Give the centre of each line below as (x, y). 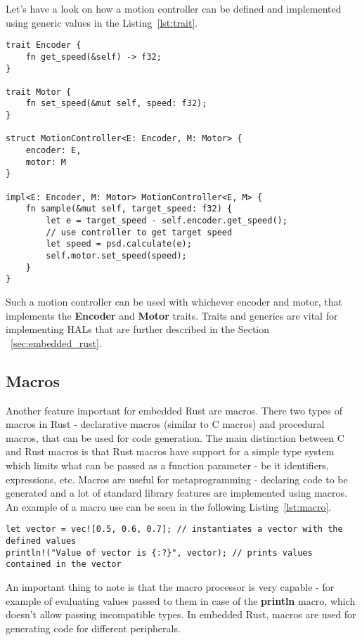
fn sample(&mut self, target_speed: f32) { (129, 209)
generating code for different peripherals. (93, 628)
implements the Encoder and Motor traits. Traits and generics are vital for (172, 315)
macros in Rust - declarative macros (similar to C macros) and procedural (165, 424)
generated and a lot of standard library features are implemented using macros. (176, 493)
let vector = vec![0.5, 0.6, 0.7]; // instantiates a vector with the (174, 529)
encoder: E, (53, 151)
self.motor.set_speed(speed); (116, 256)
